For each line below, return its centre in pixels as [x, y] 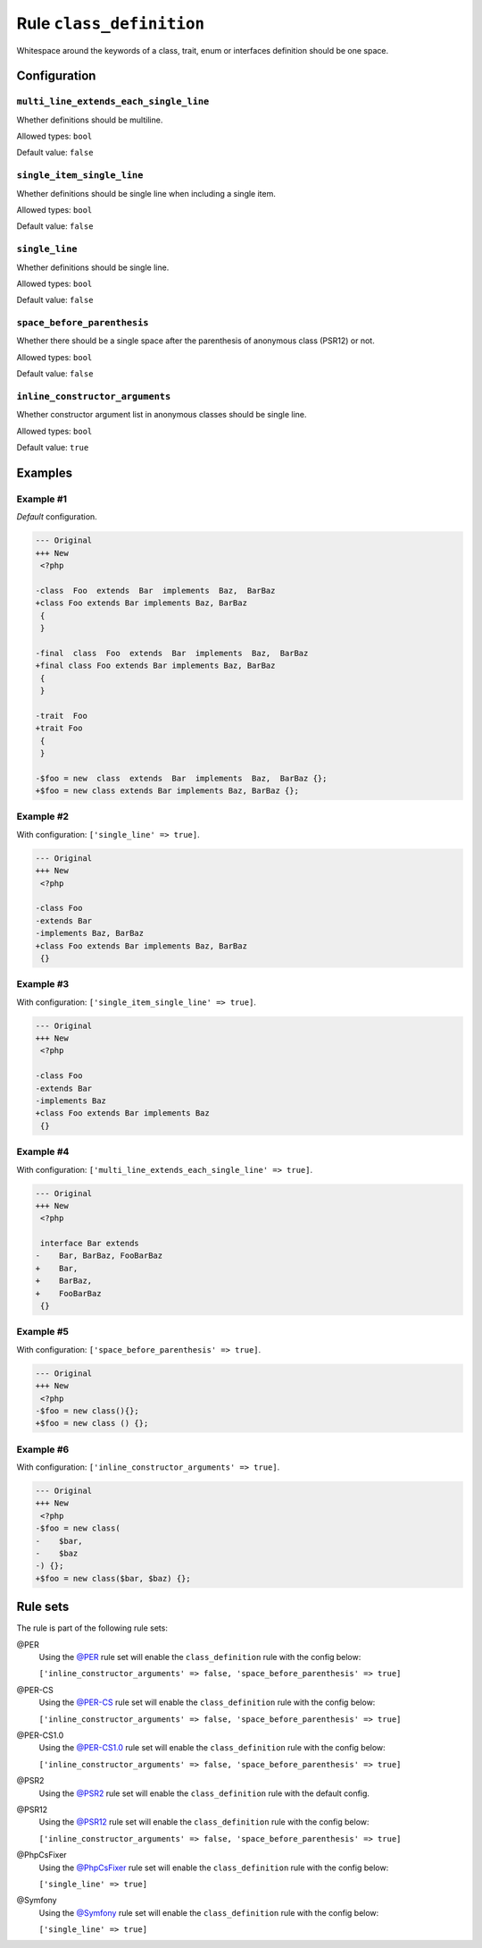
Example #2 [43, 816]
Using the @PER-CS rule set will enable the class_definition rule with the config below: [207, 1702]
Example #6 [43, 1449]
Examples [45, 472]
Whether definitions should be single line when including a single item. [146, 193]
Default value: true [53, 448]
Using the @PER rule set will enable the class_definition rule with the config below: [200, 1657]
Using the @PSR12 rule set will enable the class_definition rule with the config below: [204, 1822]
